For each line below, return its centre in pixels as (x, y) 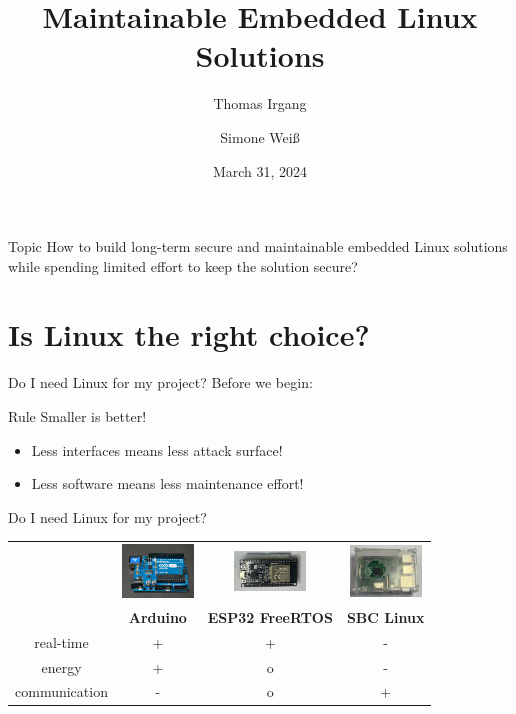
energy (61, 666)
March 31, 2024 (260, 170)
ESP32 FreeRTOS (270, 616)
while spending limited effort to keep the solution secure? (183, 265)
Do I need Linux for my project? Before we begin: (160, 382)
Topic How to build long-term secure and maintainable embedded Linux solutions (258, 246)
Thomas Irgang (260, 103)
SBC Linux (385, 616)
